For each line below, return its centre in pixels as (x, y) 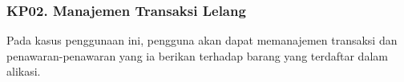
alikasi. (24, 71)
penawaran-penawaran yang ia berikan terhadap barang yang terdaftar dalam (197, 55)
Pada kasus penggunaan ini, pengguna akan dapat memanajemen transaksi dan (202, 40)
